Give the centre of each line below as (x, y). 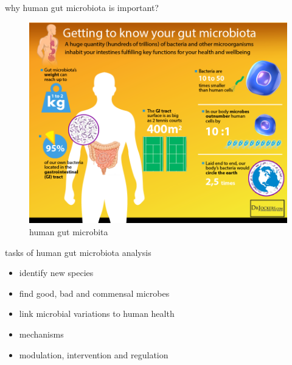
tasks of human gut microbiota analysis (78, 252)
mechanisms (41, 334)
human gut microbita (69, 231)
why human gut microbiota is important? (82, 7)
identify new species (56, 273)
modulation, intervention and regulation (94, 354)
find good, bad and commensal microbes (94, 293)
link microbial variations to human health (97, 314)
